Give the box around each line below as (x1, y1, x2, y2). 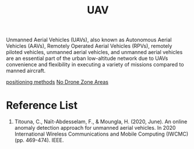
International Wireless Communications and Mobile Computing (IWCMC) (14, 130, 189, 137)
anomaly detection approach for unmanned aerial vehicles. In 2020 (14, 125, 176, 132)
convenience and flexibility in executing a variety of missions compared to (6, 61, 185, 68)
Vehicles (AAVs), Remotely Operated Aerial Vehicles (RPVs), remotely (6, 42, 172, 49)
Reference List (6, 99, 77, 112)
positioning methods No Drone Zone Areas (6, 79, 109, 86)
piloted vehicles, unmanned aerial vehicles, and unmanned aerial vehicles (6, 49, 183, 56)
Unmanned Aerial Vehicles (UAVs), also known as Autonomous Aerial (6, 36, 172, 44)
